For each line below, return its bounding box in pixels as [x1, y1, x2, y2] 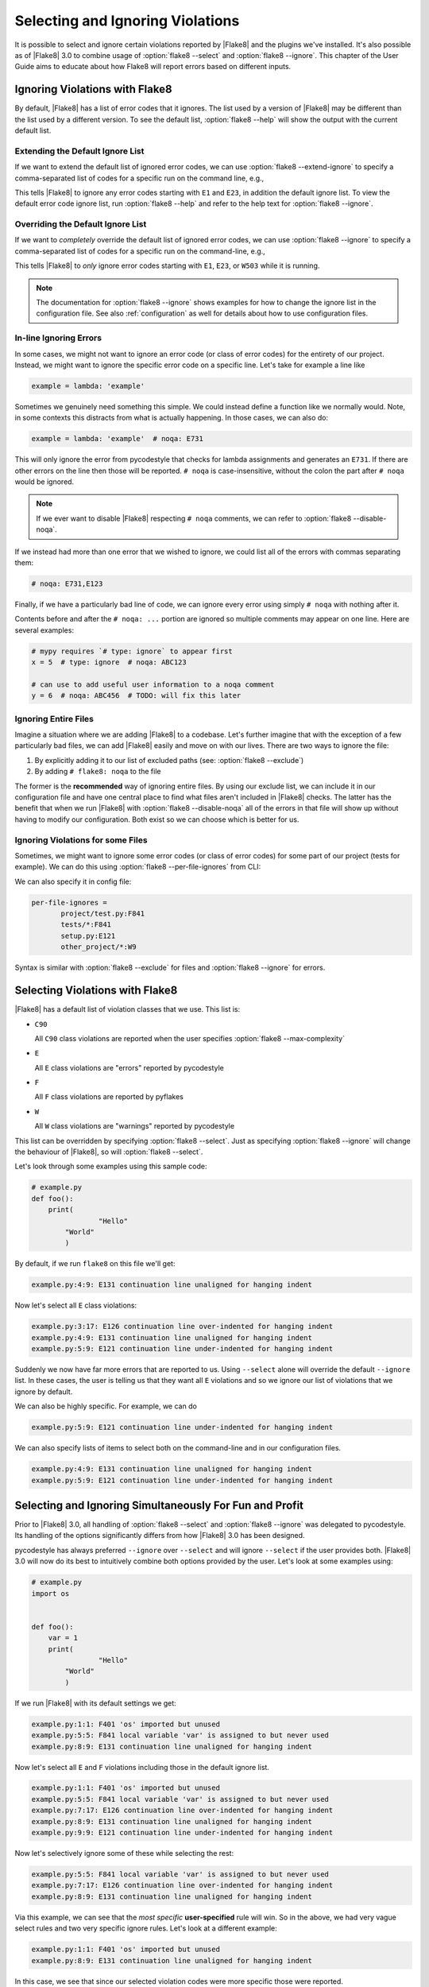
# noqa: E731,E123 [31, 579, 103, 588]
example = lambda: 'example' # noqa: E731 [31, 434, 204, 443]
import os [31, 1589, 70, 1598]
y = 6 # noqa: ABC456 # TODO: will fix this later [31, 691, 242, 700]
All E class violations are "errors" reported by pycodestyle [34, 1063, 224, 1072]
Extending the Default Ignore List [14, 145, 145, 157]
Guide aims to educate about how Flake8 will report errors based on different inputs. [14, 62, 292, 72]
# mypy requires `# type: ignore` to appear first [31, 646, 234, 656]
